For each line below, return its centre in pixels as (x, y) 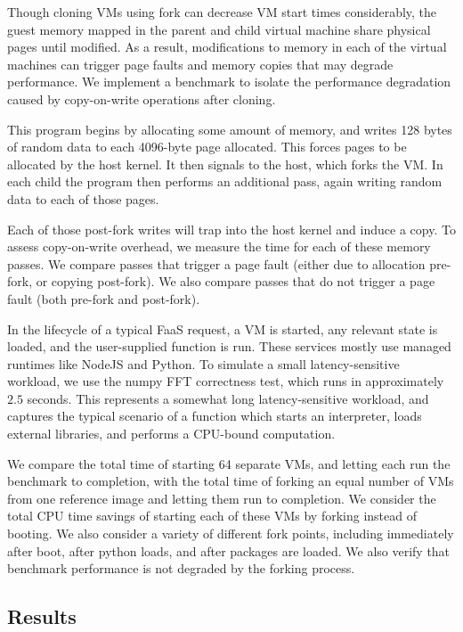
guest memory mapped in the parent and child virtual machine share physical (219, 29)
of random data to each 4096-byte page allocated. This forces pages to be (207, 147)
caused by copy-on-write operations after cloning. (142, 98)
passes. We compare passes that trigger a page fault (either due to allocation (216, 263)
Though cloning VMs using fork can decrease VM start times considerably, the (222, 12)
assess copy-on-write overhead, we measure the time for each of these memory (219, 246)
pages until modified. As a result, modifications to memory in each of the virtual (227, 47)
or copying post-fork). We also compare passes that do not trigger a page (236, 281)
